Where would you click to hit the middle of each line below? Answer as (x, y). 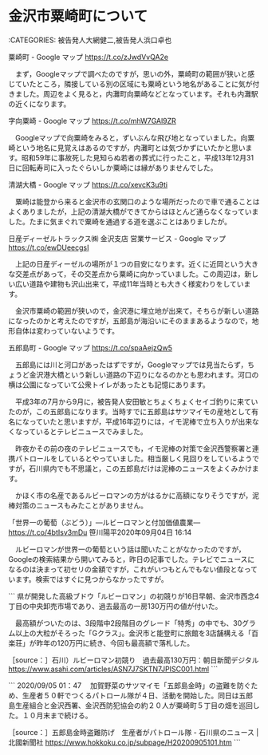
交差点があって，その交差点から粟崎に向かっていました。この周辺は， (130, 274)
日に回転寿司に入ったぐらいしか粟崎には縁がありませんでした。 (113, 168)
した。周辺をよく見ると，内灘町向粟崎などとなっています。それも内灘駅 (140, 93)
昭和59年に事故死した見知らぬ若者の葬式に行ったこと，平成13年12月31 (137, 157)
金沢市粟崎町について (78, 16)
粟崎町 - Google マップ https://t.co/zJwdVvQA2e (89, 57)
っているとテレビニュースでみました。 (85, 431)
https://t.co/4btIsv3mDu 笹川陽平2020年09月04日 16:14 (100, 532)
